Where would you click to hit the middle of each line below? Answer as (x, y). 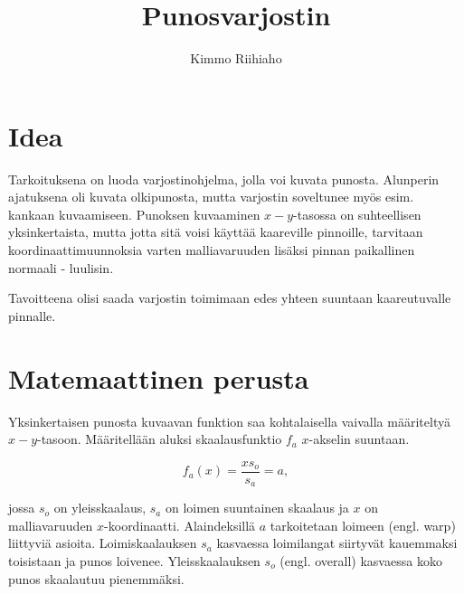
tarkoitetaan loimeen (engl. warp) (363, 525)
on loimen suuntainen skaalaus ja (257, 508)
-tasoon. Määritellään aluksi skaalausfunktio (160, 439)
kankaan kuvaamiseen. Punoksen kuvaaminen (134, 214)
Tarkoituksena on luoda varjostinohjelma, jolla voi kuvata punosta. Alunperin (224, 179)
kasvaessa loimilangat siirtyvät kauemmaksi (337, 543)
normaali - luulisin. (61, 267)
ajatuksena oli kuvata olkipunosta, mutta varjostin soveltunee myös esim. (211, 197)
